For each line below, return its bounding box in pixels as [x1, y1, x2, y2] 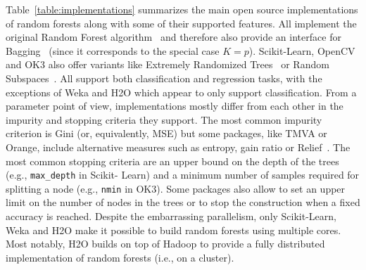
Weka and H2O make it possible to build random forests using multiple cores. [6, 222, 341, 237]
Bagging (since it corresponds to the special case [6, 43, 220, 58]
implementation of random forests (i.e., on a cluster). [6, 250, 234, 264]
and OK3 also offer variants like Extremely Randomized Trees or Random [6, 57, 329, 72]
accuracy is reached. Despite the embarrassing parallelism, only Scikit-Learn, [6, 209, 336, 224]
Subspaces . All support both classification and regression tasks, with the [6, 70, 322, 85]
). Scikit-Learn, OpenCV [248, 43, 355, 58]
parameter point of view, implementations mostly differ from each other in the [6, 98, 343, 113]
